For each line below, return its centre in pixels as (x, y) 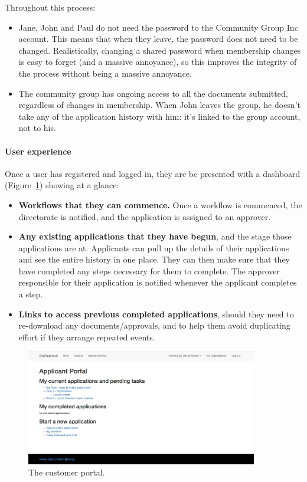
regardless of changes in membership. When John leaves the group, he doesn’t (159, 105)
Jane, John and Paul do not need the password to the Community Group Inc (158, 27)
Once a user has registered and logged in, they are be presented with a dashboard (153, 173)
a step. (31, 294)
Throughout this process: (50, 7)
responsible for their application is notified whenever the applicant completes (158, 282)
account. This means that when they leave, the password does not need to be (158, 39)
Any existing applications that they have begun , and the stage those (155, 236)
